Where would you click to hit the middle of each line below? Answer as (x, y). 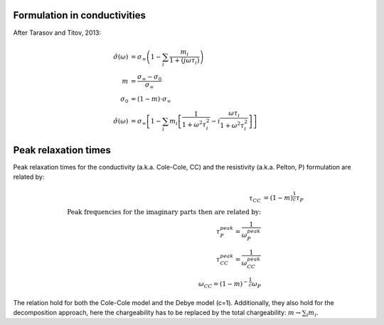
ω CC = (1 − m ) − (223, 284)
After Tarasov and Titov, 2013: (57, 33)
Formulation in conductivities (79, 15)
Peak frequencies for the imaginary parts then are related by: (164, 212)
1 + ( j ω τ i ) (185, 61)
